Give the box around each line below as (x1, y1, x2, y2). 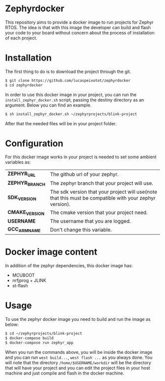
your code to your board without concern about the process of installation (5, 30, 155, 35)
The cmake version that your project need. (50, 209, 148, 216)
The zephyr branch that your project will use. (50, 180, 154, 187)
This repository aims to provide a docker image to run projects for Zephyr (5, 19, 154, 25)
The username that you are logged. (50, 218, 131, 224)
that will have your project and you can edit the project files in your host (5, 365, 150, 371)
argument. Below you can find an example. (5, 102, 92, 108)
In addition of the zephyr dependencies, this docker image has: (5, 263, 133, 269)
